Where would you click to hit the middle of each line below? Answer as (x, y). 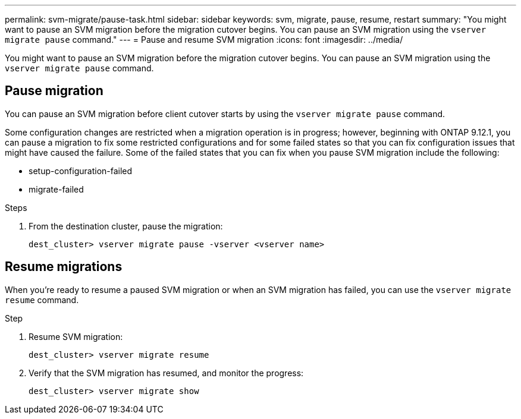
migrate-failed (56, 189)
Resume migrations (64, 267)
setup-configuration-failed (81, 171)
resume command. (42, 300)
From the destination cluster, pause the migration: (126, 226)
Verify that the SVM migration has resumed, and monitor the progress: (166, 373)
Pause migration (54, 91)
